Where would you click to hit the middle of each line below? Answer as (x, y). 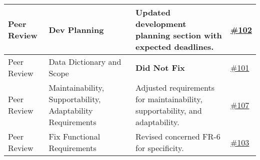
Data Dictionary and (85, 62)
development (161, 24)
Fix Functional (74, 136)
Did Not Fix (160, 67)
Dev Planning (76, 29)
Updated (153, 12)
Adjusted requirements (175, 87)
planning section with (178, 35)
